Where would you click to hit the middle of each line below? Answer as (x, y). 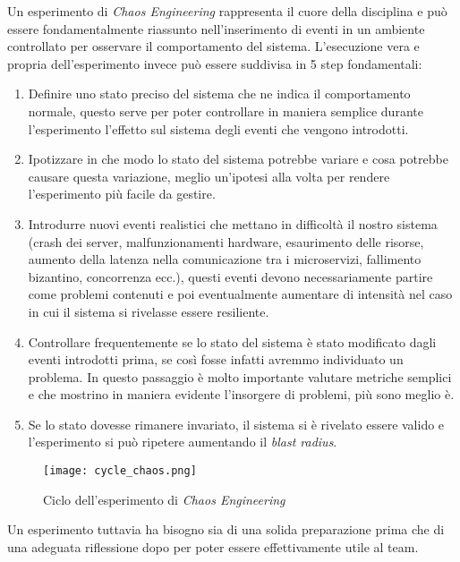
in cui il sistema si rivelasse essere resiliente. (149, 311)
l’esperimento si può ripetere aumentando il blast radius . (183, 442)
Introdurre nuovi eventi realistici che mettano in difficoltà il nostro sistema (233, 223)
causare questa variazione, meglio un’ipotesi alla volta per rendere (209, 176)
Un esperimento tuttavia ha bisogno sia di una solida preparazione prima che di (226, 529)
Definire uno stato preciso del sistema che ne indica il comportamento (219, 94)
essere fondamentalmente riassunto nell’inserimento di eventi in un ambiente (216, 28)
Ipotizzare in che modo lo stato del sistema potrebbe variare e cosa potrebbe (238, 159)
